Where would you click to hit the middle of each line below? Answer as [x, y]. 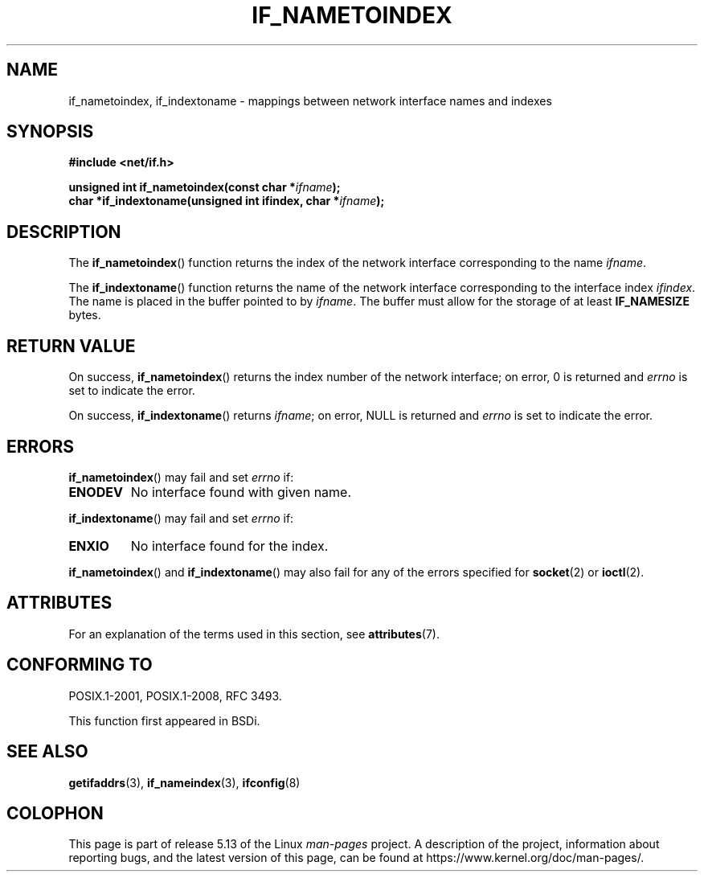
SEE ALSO [47, 752]
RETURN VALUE [71, 346]
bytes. [85, 315]
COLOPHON [55, 813]
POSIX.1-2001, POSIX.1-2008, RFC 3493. [175, 695]
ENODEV [96, 492]
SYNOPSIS [50, 132]
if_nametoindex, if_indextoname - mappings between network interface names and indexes [310, 101]
